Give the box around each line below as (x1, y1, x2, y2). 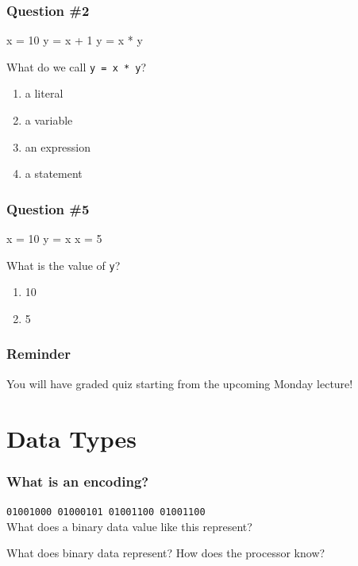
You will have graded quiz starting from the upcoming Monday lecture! (6, 375, 353, 391)
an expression (25, 138, 91, 155)
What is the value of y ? (6, 256, 121, 273)
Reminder (6, 344, 71, 364)
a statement (25, 165, 83, 182)
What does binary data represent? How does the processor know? (6, 545, 325, 561)
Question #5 (6, 198, 90, 218)
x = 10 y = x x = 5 (6, 230, 102, 247)
